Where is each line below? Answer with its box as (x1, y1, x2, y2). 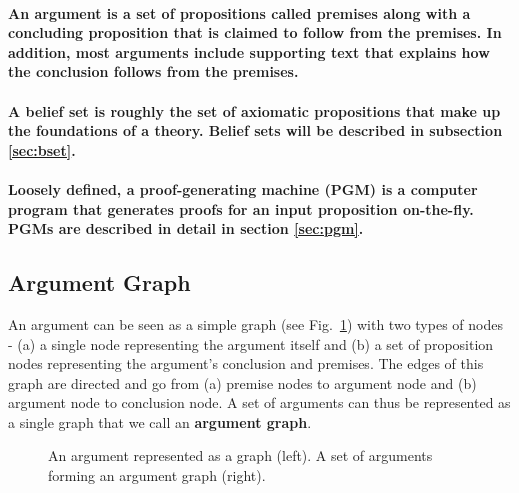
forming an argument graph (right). (48, 465, 266, 486)
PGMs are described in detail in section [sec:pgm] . (8, 218, 364, 239)
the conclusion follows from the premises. (8, 61, 299, 82)
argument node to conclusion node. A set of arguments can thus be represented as (8, 392, 511, 413)
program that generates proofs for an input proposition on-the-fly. (8, 198, 474, 219)
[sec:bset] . (8, 139, 76, 160)
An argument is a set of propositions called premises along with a (8, 2, 471, 23)
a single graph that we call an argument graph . (8, 411, 312, 432)
